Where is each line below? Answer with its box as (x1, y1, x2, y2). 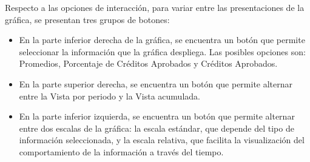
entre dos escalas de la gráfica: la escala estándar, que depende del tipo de (19, 121, 294, 134)
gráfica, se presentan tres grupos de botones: (5, 13, 170, 25)
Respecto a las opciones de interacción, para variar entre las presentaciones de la (5, 1, 305, 13)
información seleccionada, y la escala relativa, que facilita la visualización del (19, 133, 305, 146)
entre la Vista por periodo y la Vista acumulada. (19, 89, 200, 102)
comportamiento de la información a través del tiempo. (19, 145, 224, 158)
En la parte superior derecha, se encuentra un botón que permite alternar (19, 77, 293, 90)
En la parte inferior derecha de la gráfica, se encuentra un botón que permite (19, 33, 305, 46)
